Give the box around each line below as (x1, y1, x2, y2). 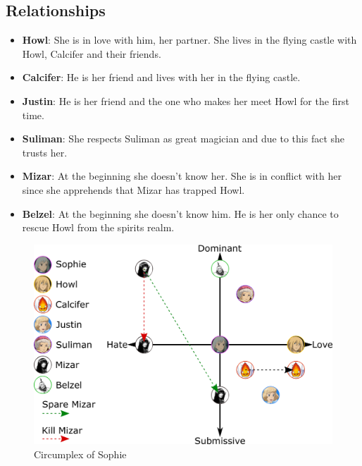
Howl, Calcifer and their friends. (22, 46, 161, 61)
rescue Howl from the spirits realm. (22, 220, 175, 235)
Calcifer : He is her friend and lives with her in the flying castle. (22, 70, 301, 85)
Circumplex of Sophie (34, 446, 127, 461)
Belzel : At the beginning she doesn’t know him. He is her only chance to (22, 206, 339, 221)
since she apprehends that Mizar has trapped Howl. (22, 182, 245, 197)
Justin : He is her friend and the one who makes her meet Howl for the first (22, 93, 349, 108)
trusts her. (22, 145, 68, 159)
